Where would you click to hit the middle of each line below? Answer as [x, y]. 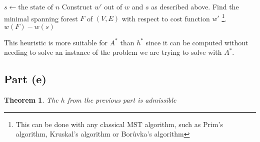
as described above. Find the [195, 6]
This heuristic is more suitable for [56, 42]
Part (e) [25, 79]
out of [113, 6]
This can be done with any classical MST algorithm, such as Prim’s [119, 124]
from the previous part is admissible [122, 100]
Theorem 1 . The [31, 100]
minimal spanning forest [41, 18]
